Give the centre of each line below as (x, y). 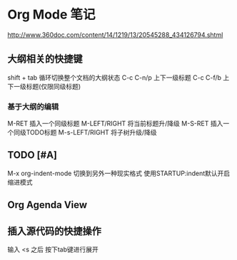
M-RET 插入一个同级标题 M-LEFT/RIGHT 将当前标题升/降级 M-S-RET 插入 (115, 124)
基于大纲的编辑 (33, 106)
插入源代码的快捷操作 (54, 231)
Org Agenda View (47, 205)
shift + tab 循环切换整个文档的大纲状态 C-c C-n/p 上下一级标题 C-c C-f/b (115, 77)
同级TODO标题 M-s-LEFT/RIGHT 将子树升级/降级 (85, 132)
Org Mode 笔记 (51, 15)
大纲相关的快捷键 (45, 59)
